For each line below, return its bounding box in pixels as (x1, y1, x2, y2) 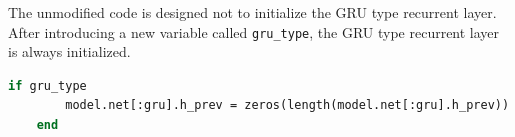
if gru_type (8, 78, 87, 93)
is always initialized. (8, 41, 131, 62)
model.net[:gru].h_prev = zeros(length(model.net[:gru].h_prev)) (65, 98, 510, 113)
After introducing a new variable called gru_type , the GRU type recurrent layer (8, 21, 500, 42)
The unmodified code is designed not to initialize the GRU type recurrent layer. (8, 2, 497, 22)
